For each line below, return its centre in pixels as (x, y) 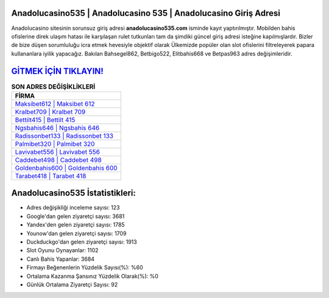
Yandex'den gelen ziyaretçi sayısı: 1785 (76, 225)
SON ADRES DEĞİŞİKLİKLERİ (53, 87)
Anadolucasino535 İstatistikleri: (74, 193)
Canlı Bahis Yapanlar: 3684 (60, 259)
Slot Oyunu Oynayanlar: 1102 (62, 250)
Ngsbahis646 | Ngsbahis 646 (57, 128)
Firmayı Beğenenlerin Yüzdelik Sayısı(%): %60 (85, 267)
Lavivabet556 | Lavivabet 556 (58, 151)
